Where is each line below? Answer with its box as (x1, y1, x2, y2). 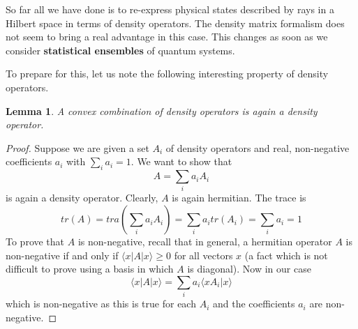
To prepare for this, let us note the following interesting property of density (6, 66, 329, 81)
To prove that (6, 234, 65, 249)
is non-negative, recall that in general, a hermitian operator (77, 234, 332, 249)
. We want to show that (130, 154, 232, 169)
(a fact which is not (244, 247, 328, 262)
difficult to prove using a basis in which (6, 261, 174, 276)
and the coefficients (212, 296, 295, 311)
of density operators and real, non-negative (165, 140, 350, 155)
